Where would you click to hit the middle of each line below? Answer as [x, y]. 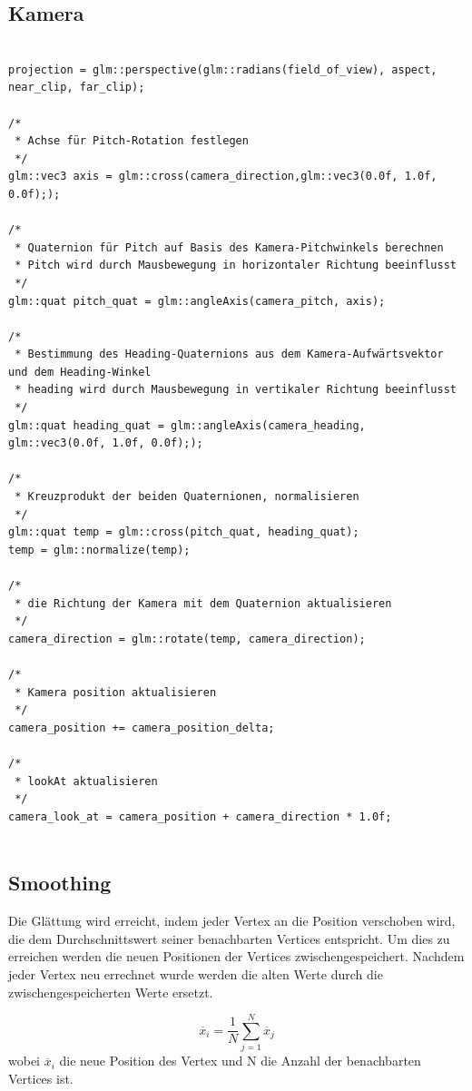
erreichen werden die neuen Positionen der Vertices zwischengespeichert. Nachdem [236, 956]
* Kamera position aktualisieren [116, 692]
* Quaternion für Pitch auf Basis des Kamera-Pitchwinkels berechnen [229, 247]
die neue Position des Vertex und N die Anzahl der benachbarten [240, 1061]
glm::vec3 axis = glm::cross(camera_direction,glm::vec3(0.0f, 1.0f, [223, 177]
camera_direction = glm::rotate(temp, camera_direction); [187, 639]
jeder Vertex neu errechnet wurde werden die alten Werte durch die [196, 973]
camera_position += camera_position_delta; [142, 727]
